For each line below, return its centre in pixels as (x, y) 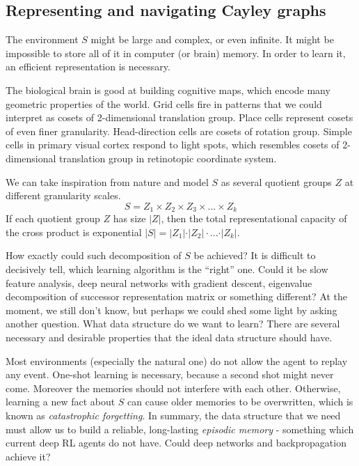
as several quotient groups (276, 181)
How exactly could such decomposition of (94, 255)
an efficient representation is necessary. (88, 67)
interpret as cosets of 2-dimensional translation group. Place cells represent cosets (179, 117)
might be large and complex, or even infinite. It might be (212, 39)
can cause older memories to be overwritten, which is (240, 402)
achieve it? (28, 456)
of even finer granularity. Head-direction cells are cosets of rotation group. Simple (179, 131)
